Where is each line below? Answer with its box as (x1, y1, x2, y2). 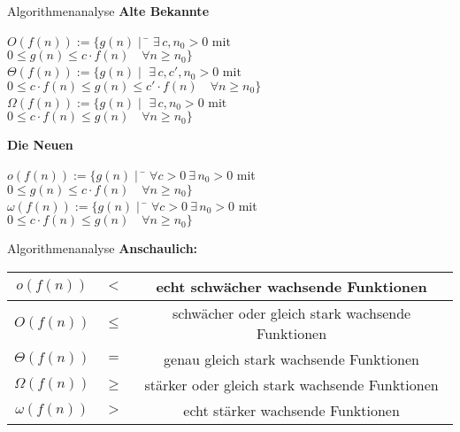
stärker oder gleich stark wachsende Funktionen (144, 374, 439, 395)
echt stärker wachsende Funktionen (183, 399, 400, 420)
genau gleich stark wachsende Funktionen (164, 348, 420, 369)
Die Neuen (7, 135, 73, 154)
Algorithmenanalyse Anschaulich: (7, 239, 198, 258)
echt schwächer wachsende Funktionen (156, 275, 427, 297)
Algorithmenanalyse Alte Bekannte (7, 2, 210, 19)
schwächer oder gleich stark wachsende (172, 302, 411, 323)
